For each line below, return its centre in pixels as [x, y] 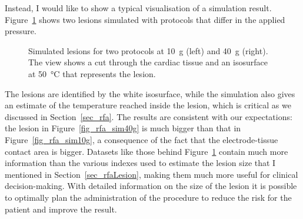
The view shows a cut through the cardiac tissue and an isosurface [148, 62]
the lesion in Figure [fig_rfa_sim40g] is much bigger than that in [123, 128]
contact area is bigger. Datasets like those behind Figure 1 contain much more [146, 151]
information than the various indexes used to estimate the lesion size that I [140, 163]
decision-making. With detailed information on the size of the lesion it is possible [151, 186]
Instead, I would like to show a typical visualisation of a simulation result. [138, 8]
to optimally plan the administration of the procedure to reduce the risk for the [148, 197]
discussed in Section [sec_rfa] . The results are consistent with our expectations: [149, 116]
